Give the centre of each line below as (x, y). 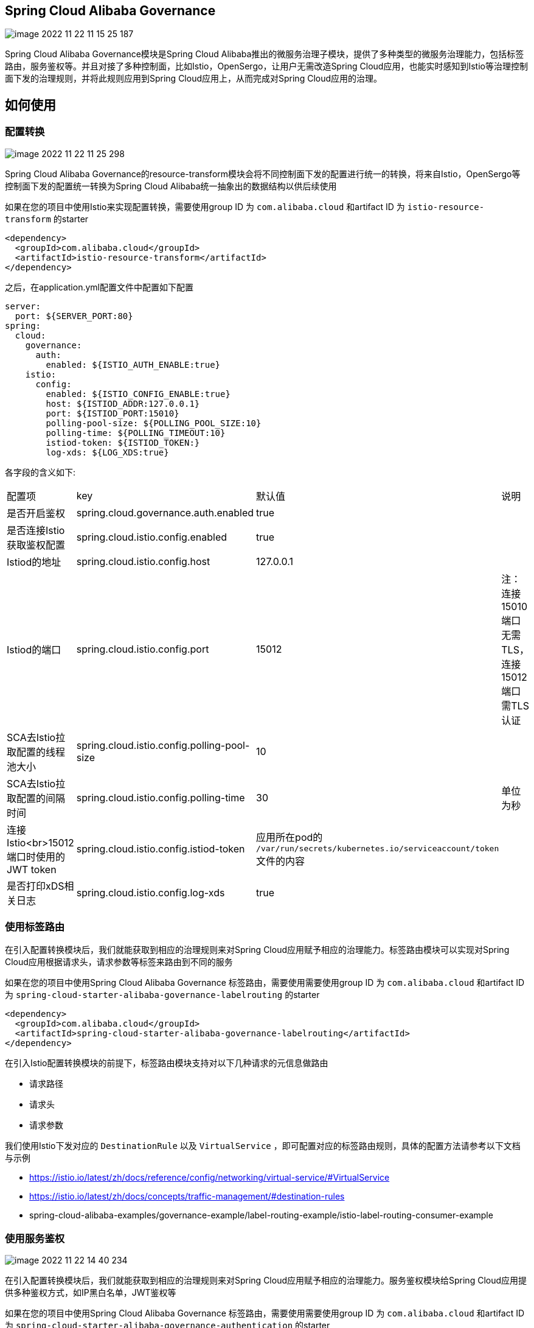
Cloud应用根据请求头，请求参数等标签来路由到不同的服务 (119, 962)
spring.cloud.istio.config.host (143, 561)
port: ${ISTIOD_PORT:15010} (113, 413)
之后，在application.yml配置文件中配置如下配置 (99, 287)
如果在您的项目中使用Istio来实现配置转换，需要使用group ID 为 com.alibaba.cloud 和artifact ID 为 (205, 206)
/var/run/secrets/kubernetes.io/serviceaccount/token (378, 849)
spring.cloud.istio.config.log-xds (151, 892)
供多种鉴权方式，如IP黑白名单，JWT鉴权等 (91, 1293)
